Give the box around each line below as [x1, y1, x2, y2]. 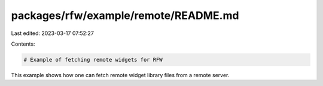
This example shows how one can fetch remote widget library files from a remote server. [11, 71, 230, 78]
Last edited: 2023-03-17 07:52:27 [11, 30, 94, 37]
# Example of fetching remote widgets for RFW [23, 56, 163, 63]
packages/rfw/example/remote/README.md [11, 9, 239, 22]
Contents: [11, 40, 35, 47]
